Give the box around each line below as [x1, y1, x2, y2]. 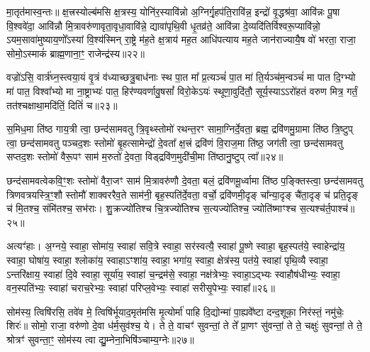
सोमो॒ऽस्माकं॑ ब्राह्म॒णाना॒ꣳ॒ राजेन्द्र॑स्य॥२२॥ [6, 45, 145, 60]
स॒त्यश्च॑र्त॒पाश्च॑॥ [299, 201, 355, 216]
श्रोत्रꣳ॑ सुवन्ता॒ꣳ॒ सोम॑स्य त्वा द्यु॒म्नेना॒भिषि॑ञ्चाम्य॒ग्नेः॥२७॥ [6, 331, 194, 346]
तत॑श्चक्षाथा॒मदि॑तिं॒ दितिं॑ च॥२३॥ [6, 97, 118, 112]
